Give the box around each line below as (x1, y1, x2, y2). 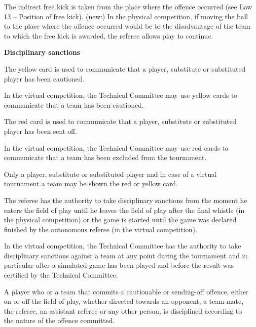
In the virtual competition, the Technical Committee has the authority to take (4, 241, 241, 251)
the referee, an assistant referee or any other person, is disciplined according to (4, 305, 242, 316)
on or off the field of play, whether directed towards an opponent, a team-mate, (4, 296, 244, 306)
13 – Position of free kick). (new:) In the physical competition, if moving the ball (4, 11, 248, 21)
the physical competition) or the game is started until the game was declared (4, 214, 237, 225)
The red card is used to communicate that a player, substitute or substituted (4, 116, 237, 126)
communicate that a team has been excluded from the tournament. (4, 152, 207, 163)
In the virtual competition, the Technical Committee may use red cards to (4, 142, 228, 153)
